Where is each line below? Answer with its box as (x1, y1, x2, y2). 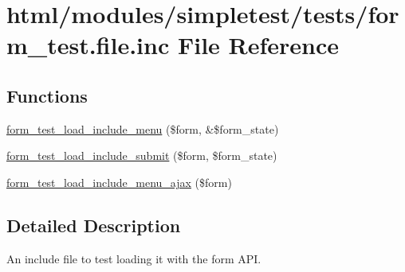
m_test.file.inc (6, 29, 170, 61)
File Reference (177, 29, 340, 61)
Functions (6, 83, 88, 107)
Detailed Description (6, 212, 181, 237)
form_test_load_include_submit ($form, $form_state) (6, 147, 277, 164)
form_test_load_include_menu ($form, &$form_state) (6, 120, 279, 137)
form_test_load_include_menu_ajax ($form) (6, 173, 232, 190)
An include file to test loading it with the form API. (6, 250, 261, 266)
